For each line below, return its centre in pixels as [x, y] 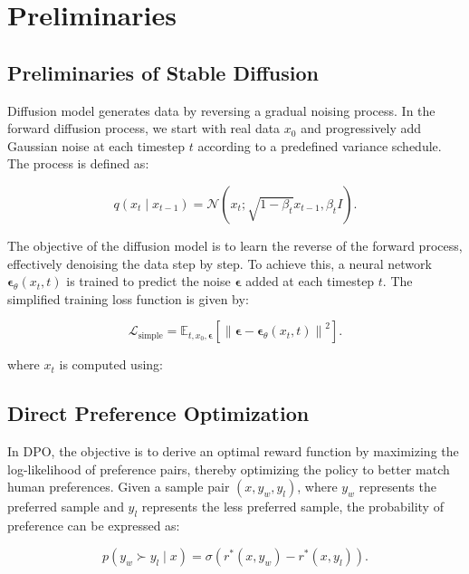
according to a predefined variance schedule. [320, 145]
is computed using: [111, 364]
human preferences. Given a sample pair [119, 487]
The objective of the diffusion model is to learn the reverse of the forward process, [235, 245]
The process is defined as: [78, 163]
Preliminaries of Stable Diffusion [163, 72]
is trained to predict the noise [148, 281]
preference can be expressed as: [94, 526]
